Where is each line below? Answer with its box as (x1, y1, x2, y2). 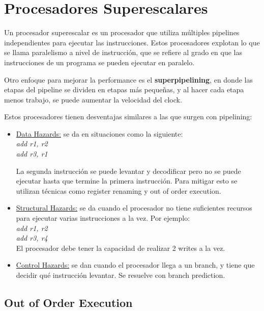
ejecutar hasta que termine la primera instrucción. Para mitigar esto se (16, 175, 238, 186)
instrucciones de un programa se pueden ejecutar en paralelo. (4, 57, 195, 67)
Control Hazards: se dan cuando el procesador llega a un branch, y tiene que (16, 260, 255, 270)
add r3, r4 (16, 232, 48, 243)
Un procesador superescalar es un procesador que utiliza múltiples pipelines (4, 27, 240, 38)
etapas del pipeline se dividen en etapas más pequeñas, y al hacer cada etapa (4, 84, 244, 95)
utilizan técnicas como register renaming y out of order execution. (16, 185, 221, 196)
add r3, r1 (16, 148, 48, 159)
